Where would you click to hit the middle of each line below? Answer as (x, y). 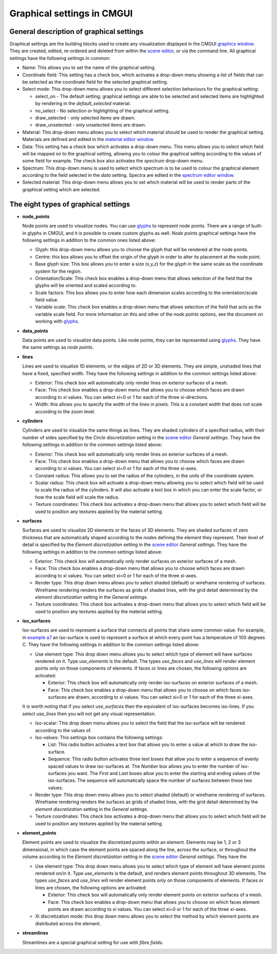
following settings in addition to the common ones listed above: (89, 240)
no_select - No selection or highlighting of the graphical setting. (102, 111)
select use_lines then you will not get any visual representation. (89, 714)
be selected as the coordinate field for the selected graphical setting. (95, 82)
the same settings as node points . (58, 347)
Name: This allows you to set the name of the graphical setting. (89, 68)
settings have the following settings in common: (60, 58)
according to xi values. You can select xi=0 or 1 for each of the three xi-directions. (122, 397)
